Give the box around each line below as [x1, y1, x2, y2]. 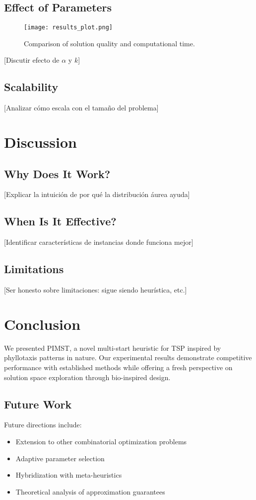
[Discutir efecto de [4, 55, 60, 65]
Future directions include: [4, 419, 82, 430]
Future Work [4, 396, 72, 411]
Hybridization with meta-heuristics [15, 470, 122, 480]
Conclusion [4, 313, 81, 334]
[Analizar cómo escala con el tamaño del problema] [4, 102, 159, 113]
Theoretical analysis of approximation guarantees [15, 486, 165, 497]
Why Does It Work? [4, 166, 111, 181]
